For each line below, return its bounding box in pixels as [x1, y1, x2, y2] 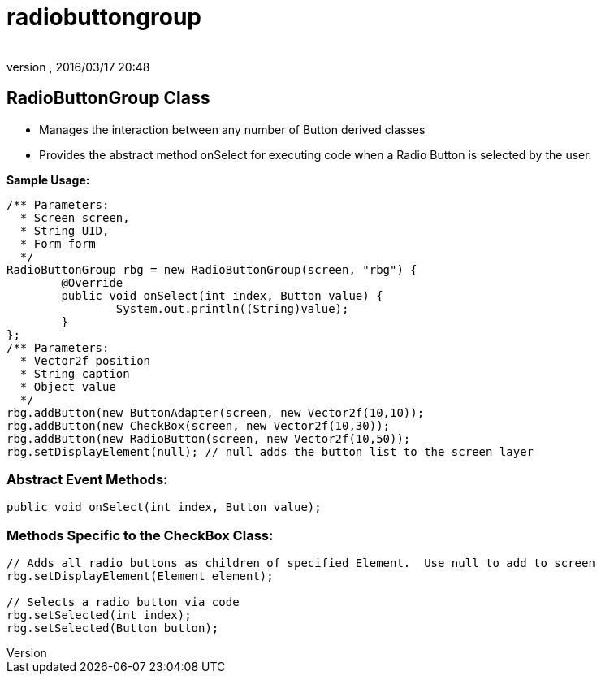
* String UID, [19, 223, 110, 237]
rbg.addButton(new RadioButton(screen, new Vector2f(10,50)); [6, 431, 411, 445]
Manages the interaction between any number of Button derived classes [39, 122, 426, 136]
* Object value [19, 379, 116, 393]
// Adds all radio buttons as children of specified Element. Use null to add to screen [6, 557, 595, 570]
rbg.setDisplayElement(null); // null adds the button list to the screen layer [6, 444, 534, 458]
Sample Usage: [6, 172, 90, 187]
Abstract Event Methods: [6, 470, 168, 487]
